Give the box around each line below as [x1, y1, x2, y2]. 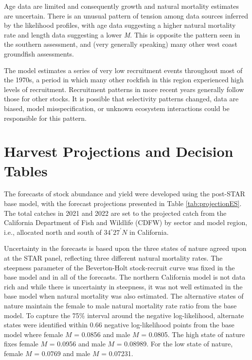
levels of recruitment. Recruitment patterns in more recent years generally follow [4, 84, 244, 94]
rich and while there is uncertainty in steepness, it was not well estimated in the [4, 281, 243, 291]
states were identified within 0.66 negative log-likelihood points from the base [4, 320, 234, 330]
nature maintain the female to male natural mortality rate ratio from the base [4, 300, 237, 310]
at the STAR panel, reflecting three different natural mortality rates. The [4, 253, 223, 263]
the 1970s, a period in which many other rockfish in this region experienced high [4, 75, 244, 85]
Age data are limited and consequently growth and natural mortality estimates [4, 1, 239, 11]
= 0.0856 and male [74, 329, 130, 339]
